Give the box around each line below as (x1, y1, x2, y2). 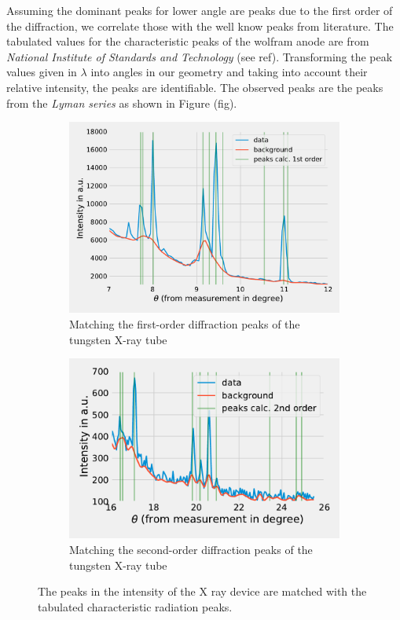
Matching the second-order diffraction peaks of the (69, 541, 313, 558)
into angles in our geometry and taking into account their (90, 64, 368, 80)
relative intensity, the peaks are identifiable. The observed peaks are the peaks (6, 79, 383, 95)
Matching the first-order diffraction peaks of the (69, 315, 300, 332)
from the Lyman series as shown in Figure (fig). (6, 94, 237, 111)
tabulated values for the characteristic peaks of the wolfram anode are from (6, 33, 369, 50)
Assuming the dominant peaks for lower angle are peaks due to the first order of (6, 2, 393, 18)
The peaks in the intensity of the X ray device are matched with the (38, 583, 367, 600)
